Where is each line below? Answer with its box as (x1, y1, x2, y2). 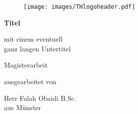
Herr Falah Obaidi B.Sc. (4, 92, 77, 103)
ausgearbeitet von (4, 76, 57, 87)
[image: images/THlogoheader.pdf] (23, 3, 136, 10)
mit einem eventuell (4, 34, 63, 44)
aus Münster (4, 102, 41, 113)
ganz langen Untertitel (4, 43, 71, 53)
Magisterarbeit (4, 60, 48, 70)
